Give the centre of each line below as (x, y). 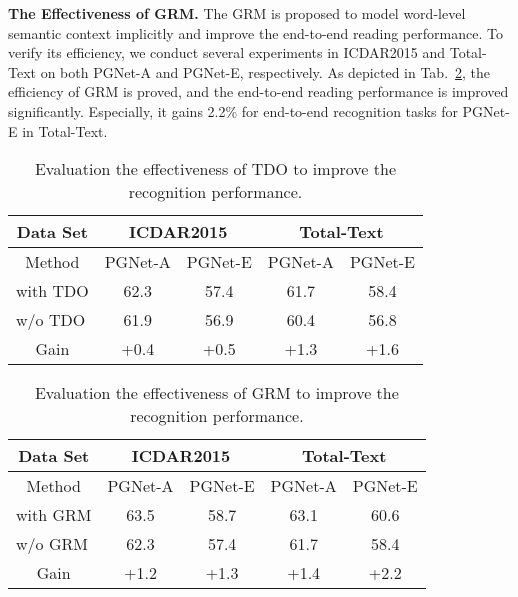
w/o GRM (52, 544)
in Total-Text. (65, 130)
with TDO (52, 291)
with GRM (54, 515)
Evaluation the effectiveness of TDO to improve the (215, 169)
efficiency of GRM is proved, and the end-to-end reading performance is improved (258, 91)
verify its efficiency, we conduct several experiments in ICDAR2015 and (227, 52)
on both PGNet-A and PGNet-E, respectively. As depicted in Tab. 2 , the (265, 71)
